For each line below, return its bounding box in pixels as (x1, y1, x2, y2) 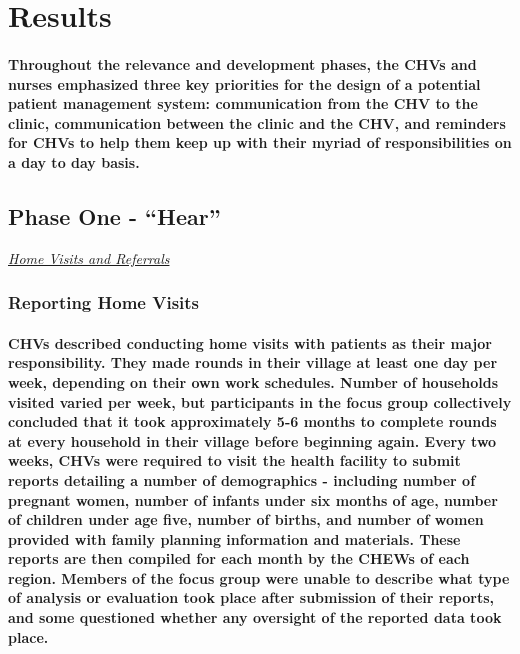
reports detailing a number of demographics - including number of (8, 469, 476, 490)
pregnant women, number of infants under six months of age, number (8, 489, 498, 510)
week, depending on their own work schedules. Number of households (8, 371, 499, 392)
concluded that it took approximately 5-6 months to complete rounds (8, 411, 497, 432)
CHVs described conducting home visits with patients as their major (8, 332, 492, 353)
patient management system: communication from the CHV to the (8, 93, 478, 114)
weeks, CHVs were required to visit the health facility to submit (8, 450, 461, 471)
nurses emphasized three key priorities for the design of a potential (8, 73, 481, 94)
